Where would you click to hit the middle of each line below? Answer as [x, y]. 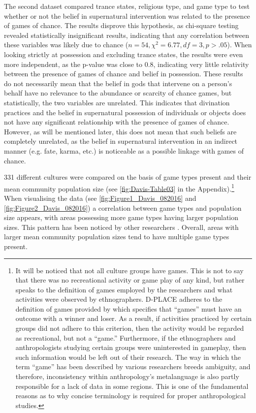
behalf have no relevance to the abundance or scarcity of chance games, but [118, 93]
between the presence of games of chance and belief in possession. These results [124, 74]
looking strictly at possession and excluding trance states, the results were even [124, 54]
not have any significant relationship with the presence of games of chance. [117, 122]
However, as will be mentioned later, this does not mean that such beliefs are [120, 131]
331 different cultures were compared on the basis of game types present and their [128, 177]
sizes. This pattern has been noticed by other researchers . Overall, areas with [121, 227]
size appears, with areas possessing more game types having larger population [121, 217]
